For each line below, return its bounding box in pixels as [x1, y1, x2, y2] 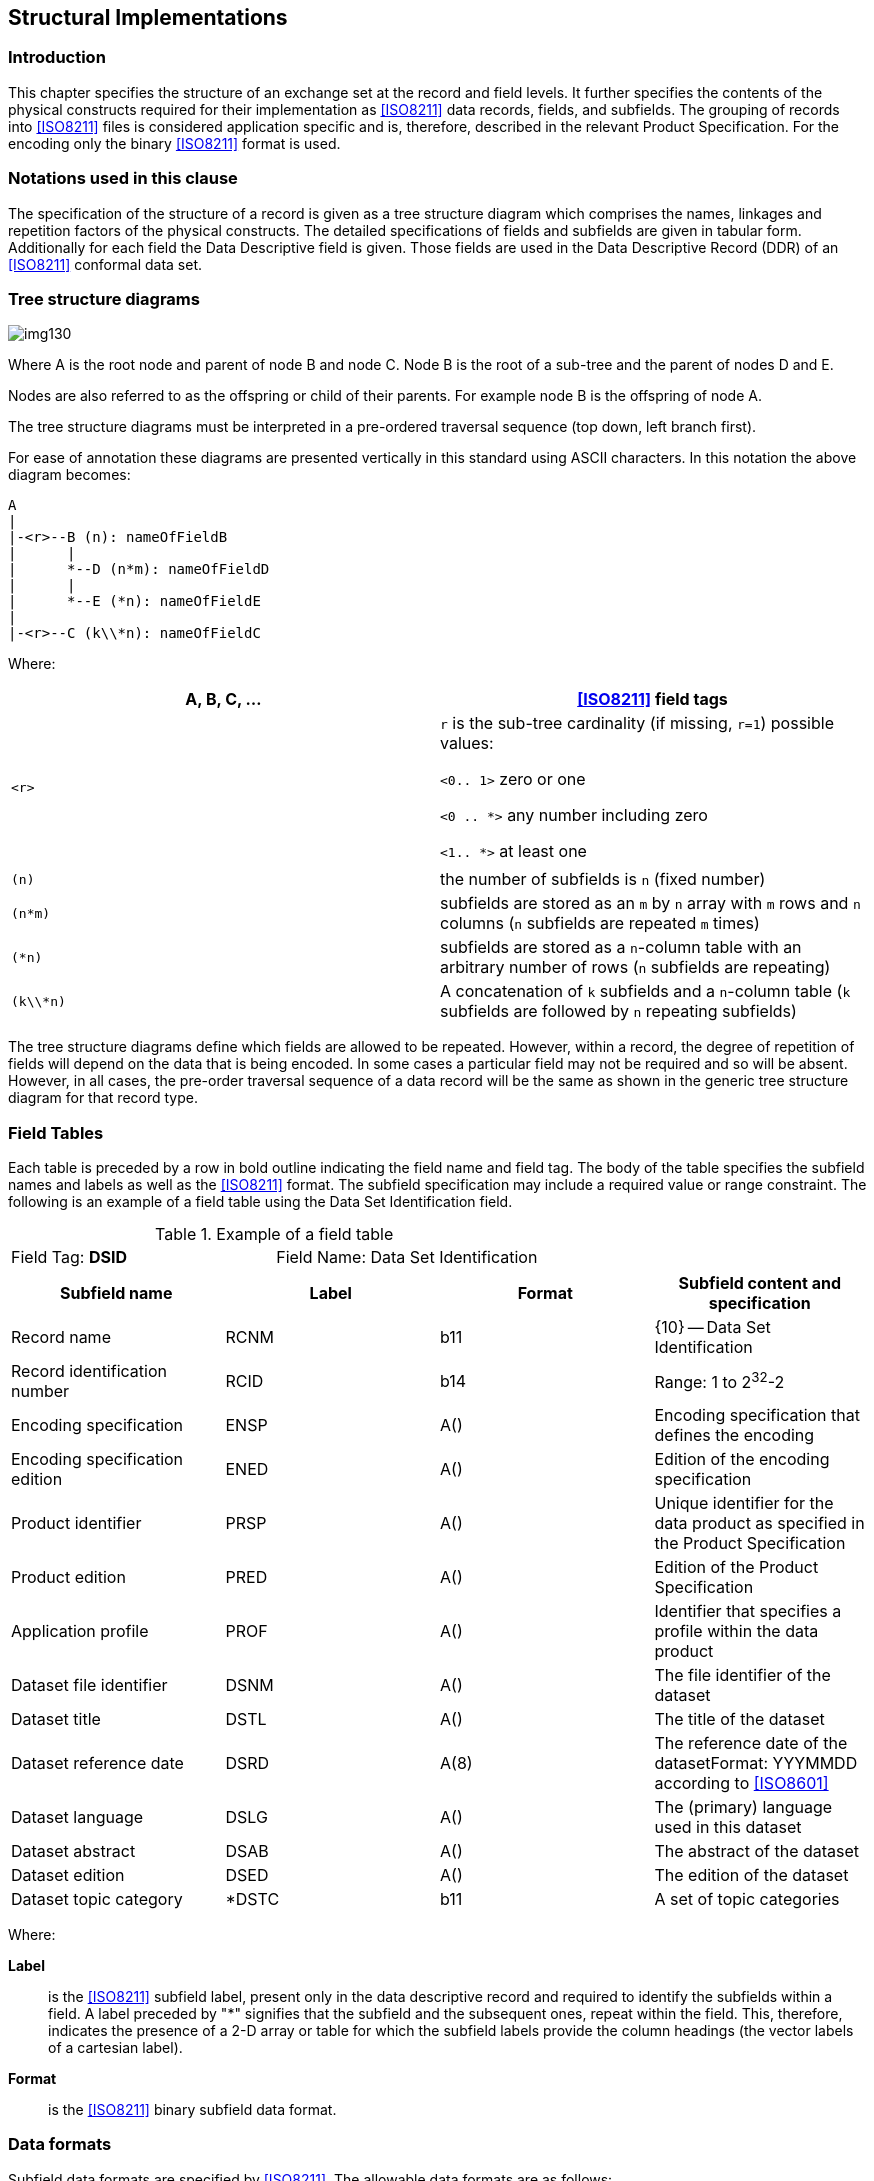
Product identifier [11, 1513, 142, 1534]
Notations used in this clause [8, 168, 238, 189]
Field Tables [8, 1122, 104, 1143]
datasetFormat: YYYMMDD [654, 1753, 858, 1774]
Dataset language [11, 1807, 144, 1828]
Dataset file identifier [11, 1675, 168, 1696]
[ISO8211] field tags [577, 689, 728, 710]
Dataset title [11, 1709, 101, 1730]
